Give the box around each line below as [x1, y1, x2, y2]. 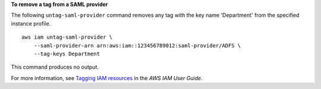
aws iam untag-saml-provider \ [21, 34, 113, 41]
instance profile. [11, 20, 51, 27]
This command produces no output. [11, 63, 99, 71]
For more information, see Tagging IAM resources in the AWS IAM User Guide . [11, 74, 203, 81]
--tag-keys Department [33, 50, 100, 57]
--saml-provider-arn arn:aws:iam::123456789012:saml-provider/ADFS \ [33, 42, 241, 49]
